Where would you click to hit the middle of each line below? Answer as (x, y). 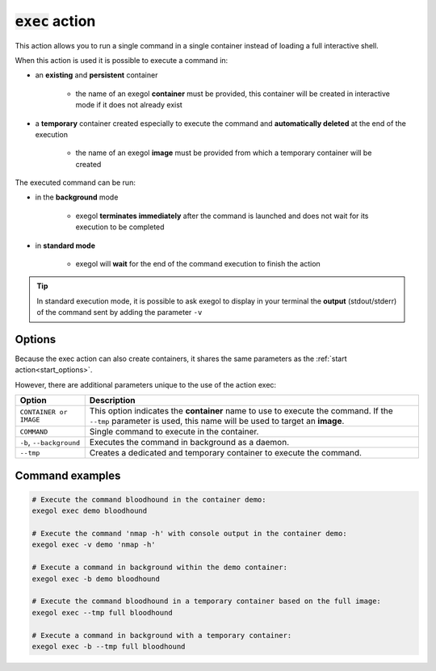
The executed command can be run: (75, 182)
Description (112, 401)
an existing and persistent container (96, 75)
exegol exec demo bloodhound (90, 511)
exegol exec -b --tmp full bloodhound (109, 646)
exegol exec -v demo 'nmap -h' (94, 545)
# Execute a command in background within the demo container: (160, 568)
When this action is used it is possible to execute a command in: (122, 60)
